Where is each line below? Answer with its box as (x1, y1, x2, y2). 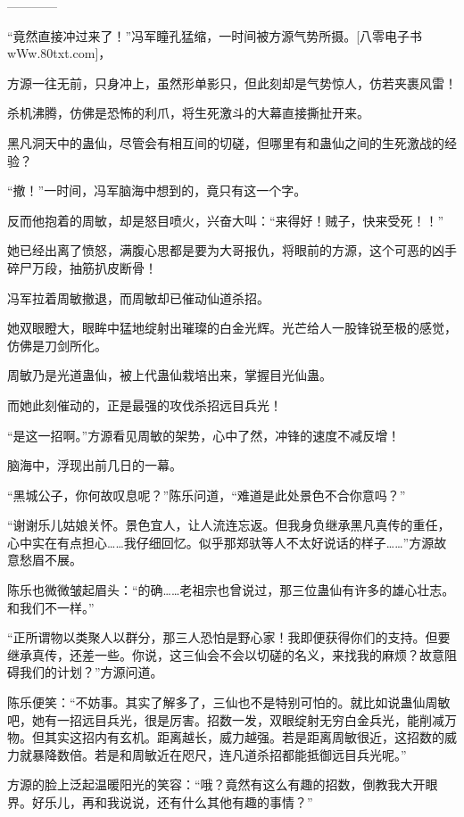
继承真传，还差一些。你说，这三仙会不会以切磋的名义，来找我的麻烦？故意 (7, 645, 444, 664)
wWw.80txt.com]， (7, 44, 112, 62)
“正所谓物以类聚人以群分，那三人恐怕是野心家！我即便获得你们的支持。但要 (7, 628, 451, 647)
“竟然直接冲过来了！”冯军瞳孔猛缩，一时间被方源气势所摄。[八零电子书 (7, 26, 423, 45)
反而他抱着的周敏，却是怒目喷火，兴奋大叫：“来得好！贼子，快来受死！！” (7, 210, 444, 229)
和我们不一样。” (7, 598, 95, 616)
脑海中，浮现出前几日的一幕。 (7, 456, 182, 475)
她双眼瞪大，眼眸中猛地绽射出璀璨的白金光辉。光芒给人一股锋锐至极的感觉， (7, 318, 457, 337)
